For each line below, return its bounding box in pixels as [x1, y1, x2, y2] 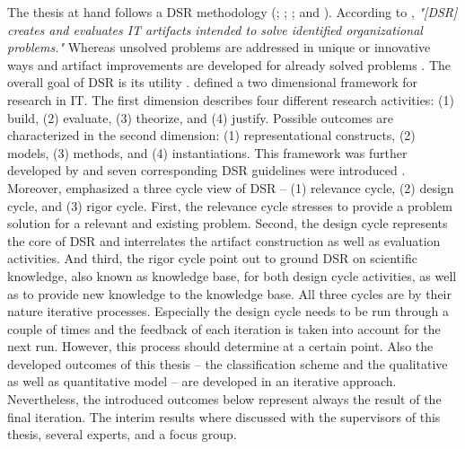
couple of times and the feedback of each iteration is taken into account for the [7, 319, 441, 338]
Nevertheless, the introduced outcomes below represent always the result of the [7, 390, 442, 409]
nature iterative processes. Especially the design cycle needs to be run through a [7, 302, 449, 321]
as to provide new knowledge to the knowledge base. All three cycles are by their [7, 284, 452, 303]
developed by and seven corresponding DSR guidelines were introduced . [7, 161, 406, 180]
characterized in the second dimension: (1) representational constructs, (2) [7, 126, 416, 145]
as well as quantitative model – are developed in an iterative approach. [7, 372, 397, 391]
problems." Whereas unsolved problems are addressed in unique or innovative [7, 38, 431, 57]
